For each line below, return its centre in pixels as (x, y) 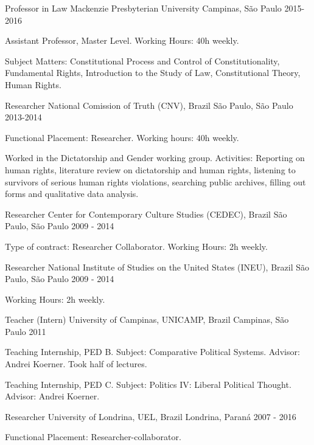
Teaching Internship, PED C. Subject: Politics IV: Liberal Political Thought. (148, 384)
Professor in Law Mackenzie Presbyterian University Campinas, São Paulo (143, 8)
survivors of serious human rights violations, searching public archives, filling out (155, 181)
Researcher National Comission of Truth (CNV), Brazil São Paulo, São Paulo (149, 105)
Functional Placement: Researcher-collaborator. (93, 437)
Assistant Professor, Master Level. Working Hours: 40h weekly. (122, 40)
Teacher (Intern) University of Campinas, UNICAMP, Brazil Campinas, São (147, 319)
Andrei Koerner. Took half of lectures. (76, 364)
